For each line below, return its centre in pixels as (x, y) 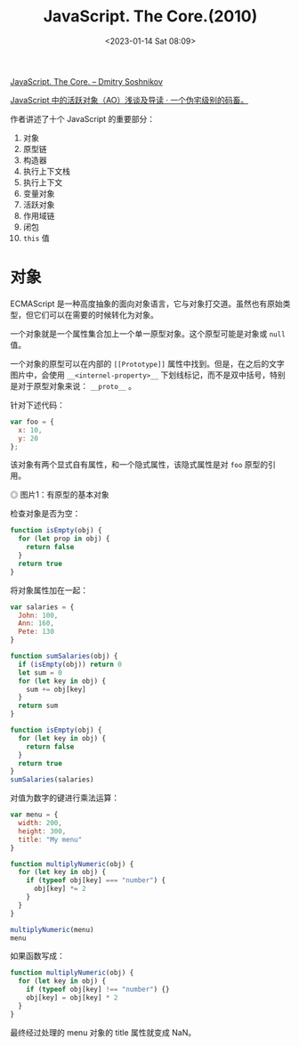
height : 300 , (42, 831)
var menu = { (34, 815)
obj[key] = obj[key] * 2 (72, 998)
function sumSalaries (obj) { (64, 656)
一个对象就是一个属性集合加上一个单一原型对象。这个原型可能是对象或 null (148, 333)
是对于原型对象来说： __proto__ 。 (73, 385)
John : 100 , (38, 615)
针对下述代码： (37, 405)
